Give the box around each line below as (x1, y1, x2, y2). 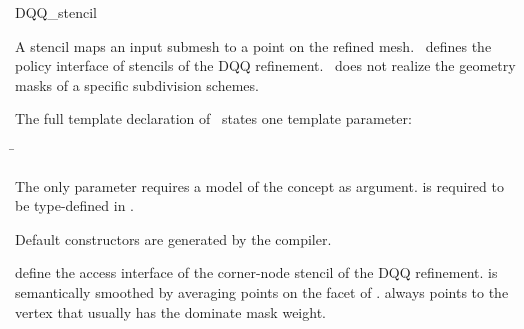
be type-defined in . (15, 195, 135, 216)
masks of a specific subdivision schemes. (15, 74, 259, 95)
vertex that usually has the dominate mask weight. (15, 301, 326, 322)
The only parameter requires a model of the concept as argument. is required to (15, 175, 504, 196)
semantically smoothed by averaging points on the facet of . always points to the (15, 281, 509, 302)
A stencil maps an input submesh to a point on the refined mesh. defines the (15, 35, 492, 56)
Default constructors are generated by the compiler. (15, 228, 332, 249)
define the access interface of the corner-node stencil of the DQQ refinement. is (15, 262, 498, 283)
